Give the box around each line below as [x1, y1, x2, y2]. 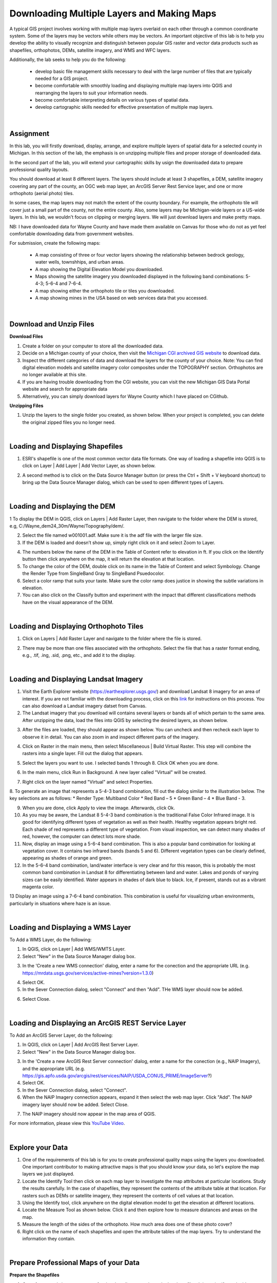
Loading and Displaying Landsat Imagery [9, 675, 143, 684]
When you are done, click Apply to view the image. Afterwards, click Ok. [22, 805, 175, 811]
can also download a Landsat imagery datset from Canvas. [22, 703, 147, 709]
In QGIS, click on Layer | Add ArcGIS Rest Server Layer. [22, 1042, 139, 1048]
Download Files [9, 334, 43, 340]
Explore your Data [9, 1143, 68, 1152]
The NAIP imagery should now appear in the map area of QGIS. [22, 1111, 156, 1117]
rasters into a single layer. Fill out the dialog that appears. [22, 750, 144, 756]
